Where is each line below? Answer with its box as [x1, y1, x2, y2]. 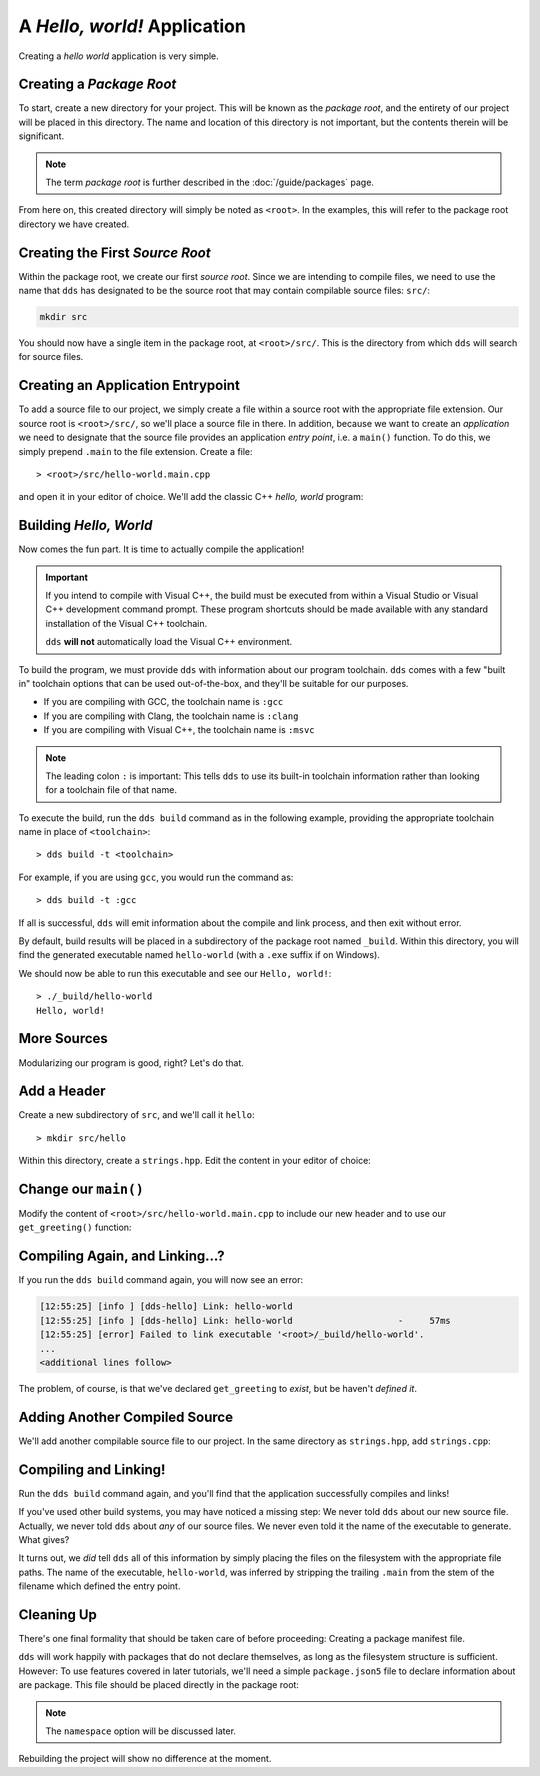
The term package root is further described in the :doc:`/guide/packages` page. [45, 176, 375, 189]
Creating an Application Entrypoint [18, 377, 240, 394]
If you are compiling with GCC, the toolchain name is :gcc [43, 696, 284, 708]
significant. [18, 130, 65, 142]
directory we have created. [18, 218, 130, 230]
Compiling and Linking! [18, 1461, 166, 1478]
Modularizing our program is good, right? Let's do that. [18, 1056, 245, 1069]
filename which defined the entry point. [18, 1580, 181, 1592]
